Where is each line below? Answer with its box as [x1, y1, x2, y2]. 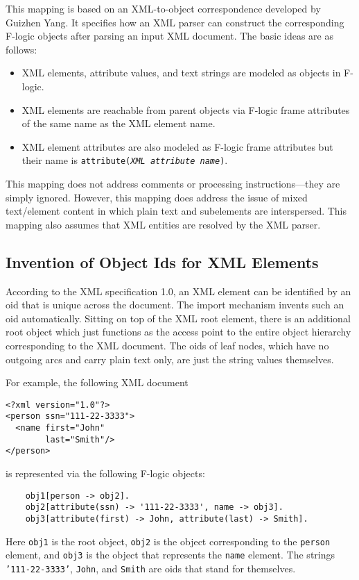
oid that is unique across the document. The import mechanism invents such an [6, 297, 344, 312]
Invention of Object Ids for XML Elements [6, 251, 319, 272]
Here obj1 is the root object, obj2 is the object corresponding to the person [6, 533, 331, 548]
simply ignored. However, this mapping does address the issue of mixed [6, 190, 308, 204]
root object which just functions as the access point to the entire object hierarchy [6, 324, 351, 339]
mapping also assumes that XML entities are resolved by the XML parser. [6, 217, 321, 231]
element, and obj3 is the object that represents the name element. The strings [6, 547, 335, 562]
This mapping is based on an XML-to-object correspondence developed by [6, 1, 321, 15]
